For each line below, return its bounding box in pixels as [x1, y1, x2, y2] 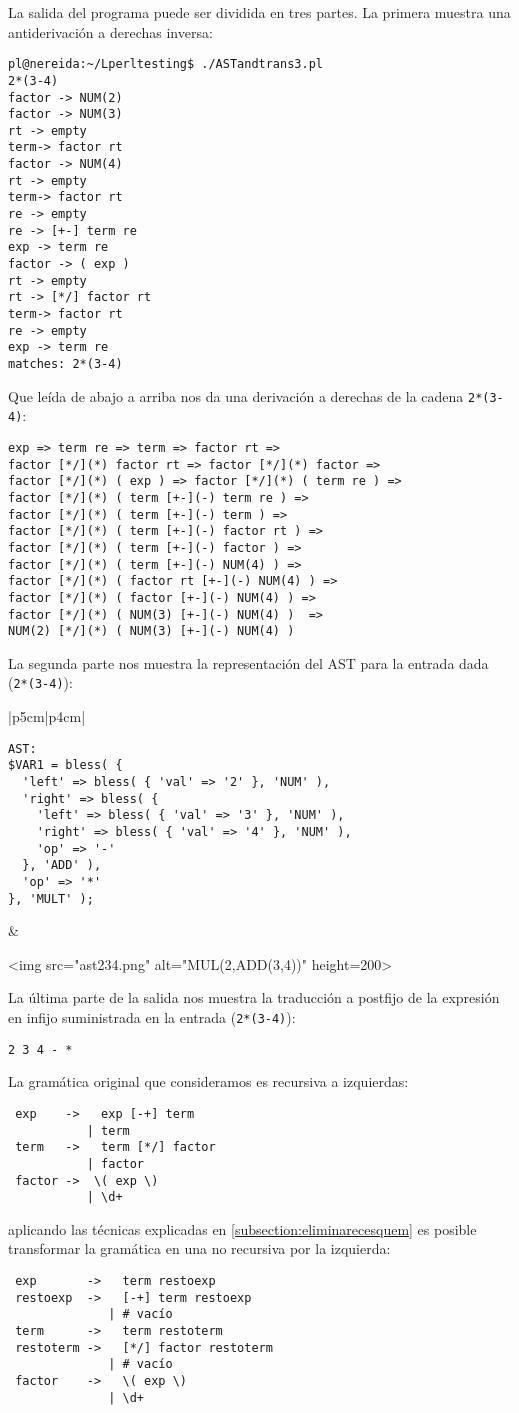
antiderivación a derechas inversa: [8, 21, 213, 42]
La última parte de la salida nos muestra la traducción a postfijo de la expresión [8, 987, 500, 1008]
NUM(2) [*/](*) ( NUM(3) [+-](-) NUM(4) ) [8, 624, 295, 639]
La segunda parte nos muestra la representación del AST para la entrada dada [8, 652, 489, 673]
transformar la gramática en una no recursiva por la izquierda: [8, 1238, 391, 1259]
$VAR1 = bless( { [8, 758, 123, 773]
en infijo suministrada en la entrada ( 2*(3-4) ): [8, 1007, 296, 1028]
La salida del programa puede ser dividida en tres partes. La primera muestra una [8, 2, 511, 22]
